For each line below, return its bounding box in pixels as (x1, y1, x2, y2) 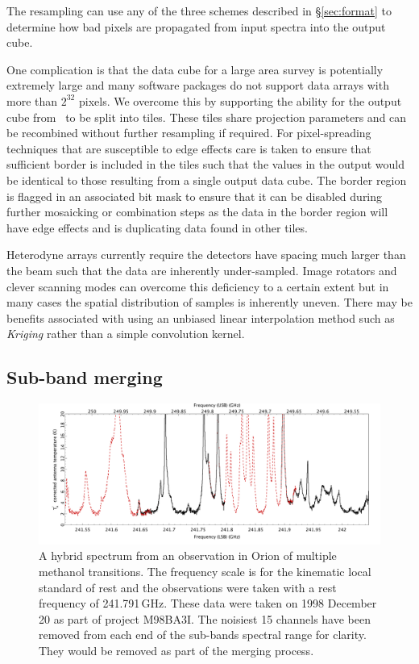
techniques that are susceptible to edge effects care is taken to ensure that (6, 140, 371, 157)
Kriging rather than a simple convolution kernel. (6, 325, 245, 342)
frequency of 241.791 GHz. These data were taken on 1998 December (39, 595, 377, 612)
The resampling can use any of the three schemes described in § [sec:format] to (6, 2, 392, 19)
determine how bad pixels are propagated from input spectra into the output (6, 18, 386, 35)
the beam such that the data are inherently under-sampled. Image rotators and (6, 261, 397, 278)
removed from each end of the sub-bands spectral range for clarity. (39, 626, 367, 643)
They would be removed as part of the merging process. (39, 641, 314, 658)
